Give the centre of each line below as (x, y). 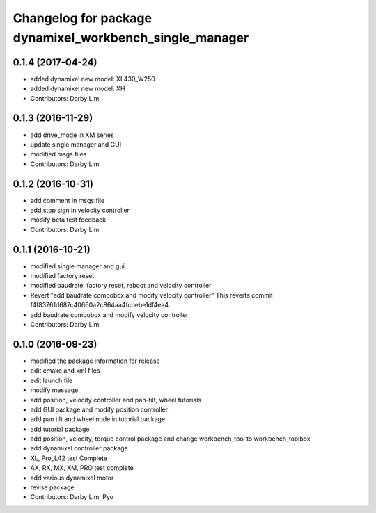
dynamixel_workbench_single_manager (131, 38)
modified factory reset (62, 276)
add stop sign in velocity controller (80, 210)
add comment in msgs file (68, 200)
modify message (54, 390)
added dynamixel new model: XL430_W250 (93, 79)
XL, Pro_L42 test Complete (69, 458)
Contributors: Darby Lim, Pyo (72, 497)
